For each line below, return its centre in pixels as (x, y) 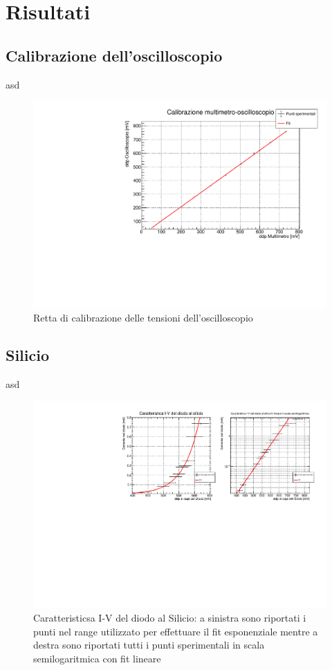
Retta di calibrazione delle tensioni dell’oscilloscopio (143, 318)
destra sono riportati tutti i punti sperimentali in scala (149, 645)
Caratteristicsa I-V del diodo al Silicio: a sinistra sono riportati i (170, 618)
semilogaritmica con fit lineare (97, 658)
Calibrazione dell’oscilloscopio (114, 55)
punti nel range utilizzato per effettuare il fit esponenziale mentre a (176, 631)
